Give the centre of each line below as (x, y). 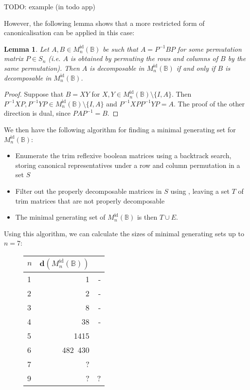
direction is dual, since (37, 113)
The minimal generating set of (60, 217)
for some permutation (210, 49)
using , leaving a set (200, 191)
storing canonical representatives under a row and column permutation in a (128, 165)
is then (147, 217)
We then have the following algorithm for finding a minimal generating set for (120, 129)
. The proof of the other (209, 103)
